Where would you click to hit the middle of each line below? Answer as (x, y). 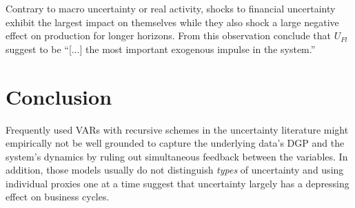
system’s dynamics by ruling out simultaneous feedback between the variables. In (177, 156)
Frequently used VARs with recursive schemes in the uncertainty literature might (177, 129)
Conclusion (59, 96)
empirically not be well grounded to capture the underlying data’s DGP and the (175, 143)
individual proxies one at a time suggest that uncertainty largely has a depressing (177, 183)
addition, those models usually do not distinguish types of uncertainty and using (175, 170)
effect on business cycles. (58, 197)
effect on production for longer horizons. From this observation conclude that (169, 35)
